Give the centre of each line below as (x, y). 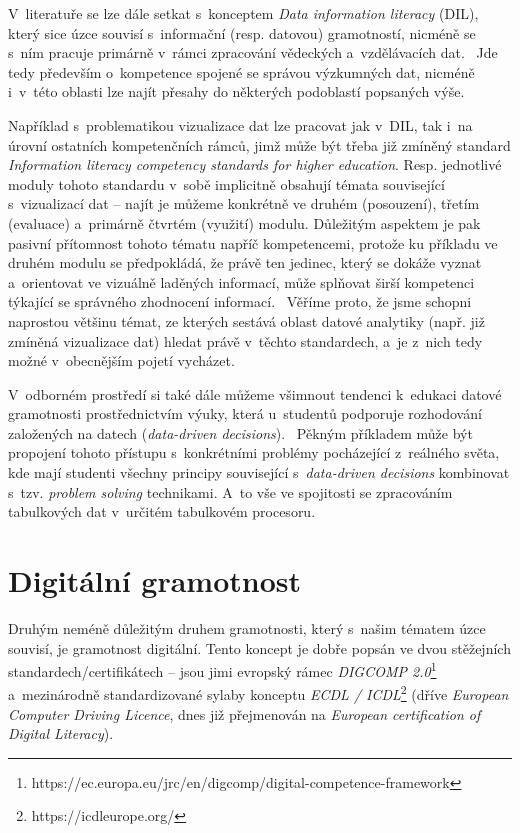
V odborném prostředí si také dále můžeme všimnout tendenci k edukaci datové (255, 393)
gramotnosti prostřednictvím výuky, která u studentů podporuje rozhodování (245, 413)
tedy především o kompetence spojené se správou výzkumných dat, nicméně (241, 71)
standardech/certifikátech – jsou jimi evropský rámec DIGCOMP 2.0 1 (222, 669)
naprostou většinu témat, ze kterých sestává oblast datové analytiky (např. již (246, 320)
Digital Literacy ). (61, 733)
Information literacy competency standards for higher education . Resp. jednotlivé (255, 164)
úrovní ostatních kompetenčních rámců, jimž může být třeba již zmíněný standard (259, 144)
